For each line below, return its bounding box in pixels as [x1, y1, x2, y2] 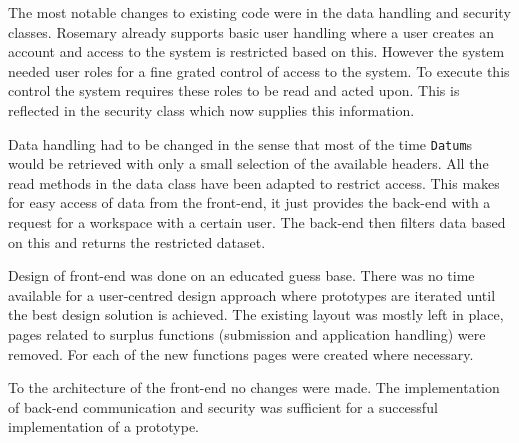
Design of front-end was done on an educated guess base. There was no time [8, 265, 475, 286]
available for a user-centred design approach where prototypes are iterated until [8, 284, 496, 305]
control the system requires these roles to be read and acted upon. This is [8, 80, 460, 101]
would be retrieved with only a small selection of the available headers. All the [8, 153, 489, 174]
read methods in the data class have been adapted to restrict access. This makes [8, 172, 500, 193]
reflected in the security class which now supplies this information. [8, 99, 415, 120]
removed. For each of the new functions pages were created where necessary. [8, 343, 474, 364]
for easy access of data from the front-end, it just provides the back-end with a [8, 192, 491, 213]
